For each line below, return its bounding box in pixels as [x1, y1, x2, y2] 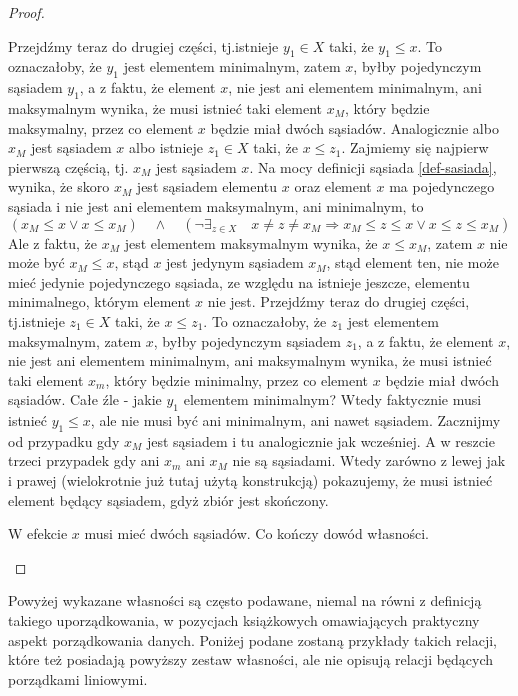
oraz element [294, 176, 372, 197]
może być [8, 252, 65, 273]
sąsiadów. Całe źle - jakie [8, 389, 162, 410]
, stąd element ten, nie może [326, 252, 499, 273]
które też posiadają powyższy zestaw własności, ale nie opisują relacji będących [8, 649, 494, 670]
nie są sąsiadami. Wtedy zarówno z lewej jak [232, 450, 506, 471]
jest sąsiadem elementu [136, 176, 278, 197]
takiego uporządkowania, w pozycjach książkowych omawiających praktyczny [8, 610, 480, 631]
